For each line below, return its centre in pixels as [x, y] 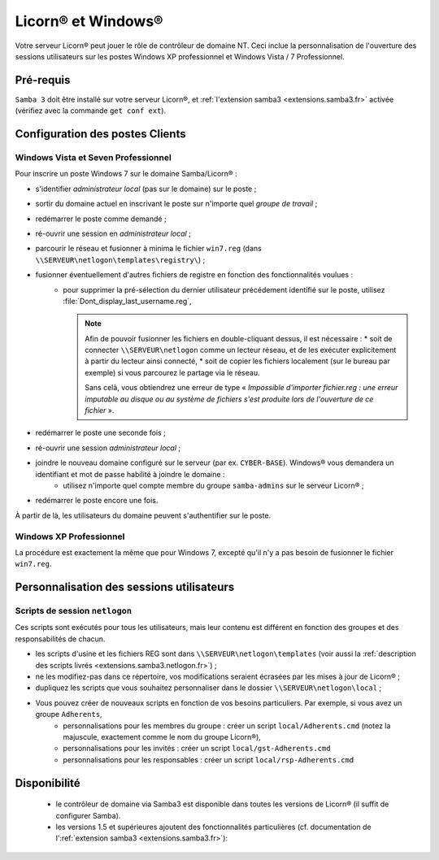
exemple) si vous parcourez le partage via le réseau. [172, 372]
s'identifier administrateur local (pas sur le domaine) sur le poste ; [146, 189]
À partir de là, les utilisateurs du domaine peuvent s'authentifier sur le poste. [143, 515]
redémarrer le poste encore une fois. [97, 501]
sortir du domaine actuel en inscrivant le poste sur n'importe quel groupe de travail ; [176, 204]
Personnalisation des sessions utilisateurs [125, 587]
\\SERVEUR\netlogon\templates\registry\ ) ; [120, 259]
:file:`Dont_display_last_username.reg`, [127, 301]
